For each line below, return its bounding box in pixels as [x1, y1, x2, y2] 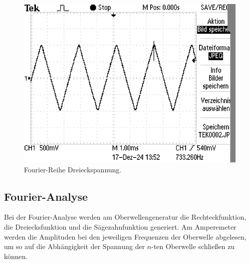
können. [4, 251, 28, 261]
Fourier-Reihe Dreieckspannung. [24, 164, 122, 174]
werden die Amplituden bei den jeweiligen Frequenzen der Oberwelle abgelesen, [4, 231, 247, 242]
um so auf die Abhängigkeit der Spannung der [4, 241, 145, 252]
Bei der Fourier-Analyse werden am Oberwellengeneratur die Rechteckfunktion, [4, 212, 247, 222]
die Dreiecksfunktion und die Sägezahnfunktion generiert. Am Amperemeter [4, 221, 237, 232]
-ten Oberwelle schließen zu [151, 241, 235, 252]
